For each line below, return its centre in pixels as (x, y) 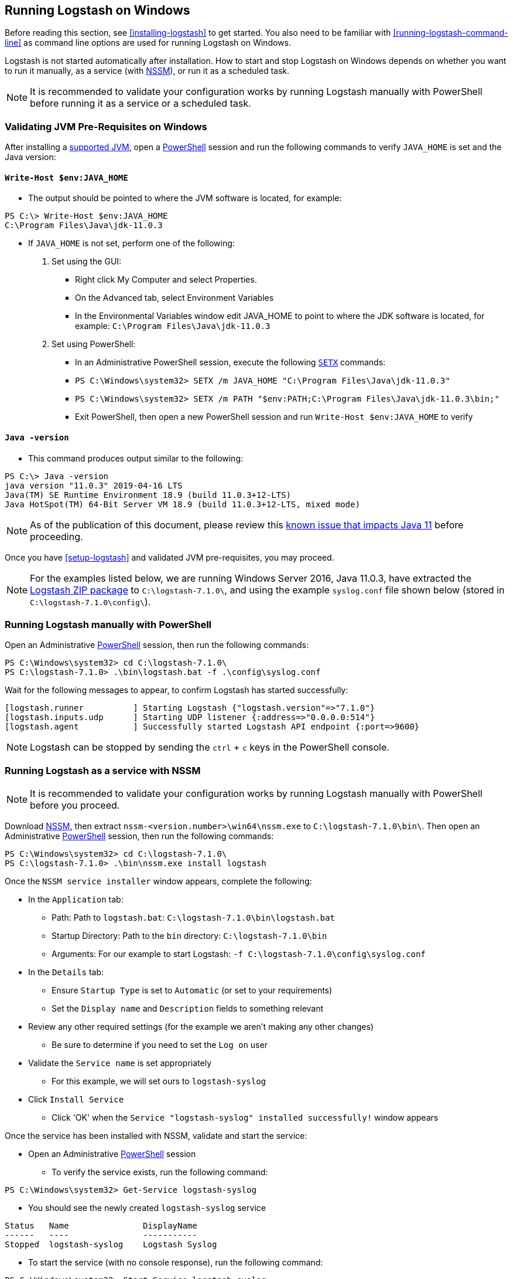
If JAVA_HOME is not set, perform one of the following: (131, 243)
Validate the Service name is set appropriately (120, 1063)
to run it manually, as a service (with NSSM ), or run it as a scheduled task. (147, 71)
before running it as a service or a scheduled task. (141, 104)
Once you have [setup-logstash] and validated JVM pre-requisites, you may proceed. (170, 557)
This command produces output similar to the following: (136, 458)
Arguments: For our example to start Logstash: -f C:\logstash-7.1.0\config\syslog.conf (239, 954)
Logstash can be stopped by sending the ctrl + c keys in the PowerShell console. (210, 747)
